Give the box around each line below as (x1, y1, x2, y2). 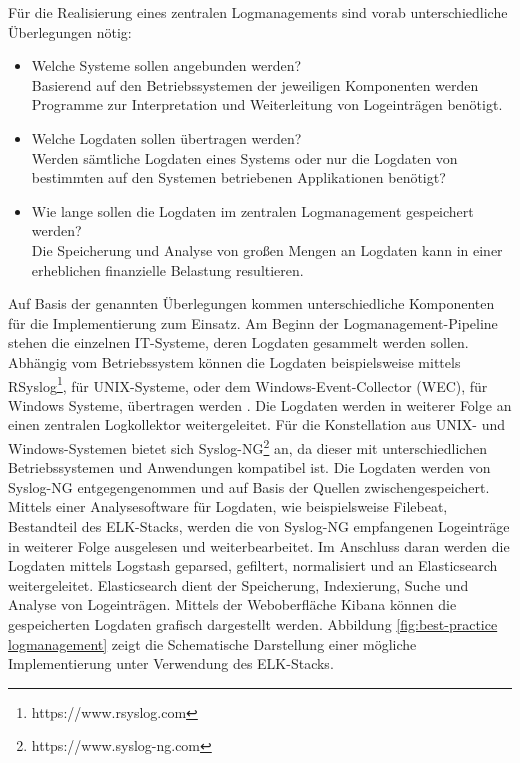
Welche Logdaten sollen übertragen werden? (31, 127, 302, 148)
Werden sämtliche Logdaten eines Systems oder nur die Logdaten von (31, 147, 458, 168)
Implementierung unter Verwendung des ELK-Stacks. (8, 653, 334, 674)
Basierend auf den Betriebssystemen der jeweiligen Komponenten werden (31, 74, 479, 95)
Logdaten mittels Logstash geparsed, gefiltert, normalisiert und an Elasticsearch (8, 555, 498, 576)
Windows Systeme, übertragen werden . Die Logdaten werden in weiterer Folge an (8, 394, 512, 415)
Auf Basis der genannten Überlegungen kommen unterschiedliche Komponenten (8, 293, 495, 314)
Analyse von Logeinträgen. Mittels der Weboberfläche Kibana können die (8, 594, 457, 615)
